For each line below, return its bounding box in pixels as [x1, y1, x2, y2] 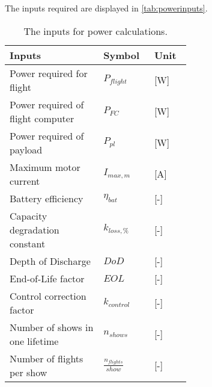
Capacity [10, 208, 47, 223]
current [10, 173, 40, 188]
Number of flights [10, 351, 83, 365]
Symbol [103, 48, 140, 62]
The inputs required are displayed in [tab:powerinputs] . [5, 2, 208, 14]
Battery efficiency [10, 191, 83, 205]
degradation [10, 222, 59, 237]
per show [10, 365, 47, 379]
